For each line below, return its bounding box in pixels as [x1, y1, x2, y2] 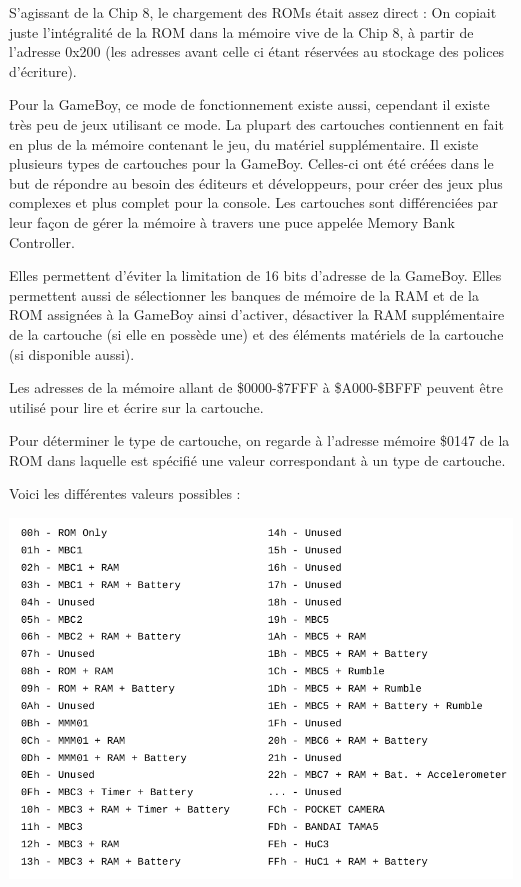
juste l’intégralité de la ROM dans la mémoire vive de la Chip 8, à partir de [9, 21, 474, 42]
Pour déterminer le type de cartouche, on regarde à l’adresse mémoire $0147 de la [9, 430, 510, 451]
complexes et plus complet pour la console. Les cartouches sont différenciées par [9, 192, 498, 213]
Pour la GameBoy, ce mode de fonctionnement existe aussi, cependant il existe [9, 94, 490, 115]
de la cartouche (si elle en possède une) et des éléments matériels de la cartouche [9, 323, 504, 344]
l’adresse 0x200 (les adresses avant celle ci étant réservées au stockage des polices [9, 41, 505, 62]
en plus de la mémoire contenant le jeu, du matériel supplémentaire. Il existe [9, 133, 479, 154]
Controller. [9, 231, 75, 252]
